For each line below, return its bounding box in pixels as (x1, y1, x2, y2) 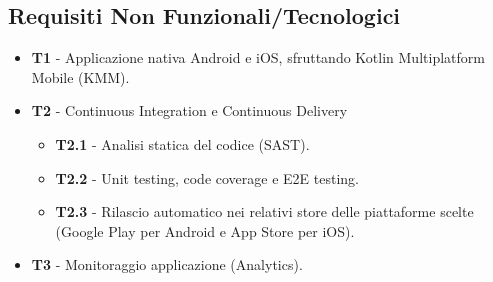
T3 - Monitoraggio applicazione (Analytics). (31, 254, 303, 275)
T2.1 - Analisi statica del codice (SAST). (55, 133, 310, 154)
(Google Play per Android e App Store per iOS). (55, 220, 355, 241)
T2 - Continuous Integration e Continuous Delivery (31, 100, 348, 121)
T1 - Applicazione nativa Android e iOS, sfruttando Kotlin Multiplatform (31, 47, 485, 68)
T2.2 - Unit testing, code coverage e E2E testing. (55, 167, 359, 188)
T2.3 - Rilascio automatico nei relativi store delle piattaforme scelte (55, 201, 474, 222)
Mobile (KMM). (31, 66, 130, 87)
